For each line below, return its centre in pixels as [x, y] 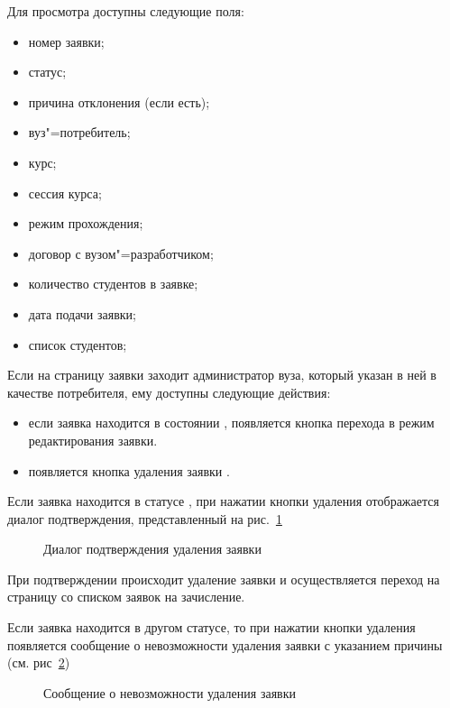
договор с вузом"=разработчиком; [121, 253]
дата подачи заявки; [82, 313]
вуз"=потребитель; [79, 132]
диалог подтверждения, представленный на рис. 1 [145, 518]
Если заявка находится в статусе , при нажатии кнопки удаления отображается [223, 501]
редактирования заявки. [93, 440]
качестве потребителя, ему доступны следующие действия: [169, 392]
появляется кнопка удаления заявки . [129, 470]
